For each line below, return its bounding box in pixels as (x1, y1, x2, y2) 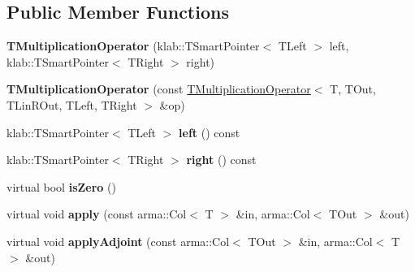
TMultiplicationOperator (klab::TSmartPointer (6, 37, 260, 54)
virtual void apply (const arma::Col (6, 205, 187, 222)
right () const (186, 151, 257, 168)
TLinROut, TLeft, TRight (6, 96, 137, 113)
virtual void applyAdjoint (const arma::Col (6, 232, 230, 249)
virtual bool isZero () (6, 178, 116, 195)
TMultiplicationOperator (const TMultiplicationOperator (6, 80, 311, 97)
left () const (179, 123, 240, 140)
